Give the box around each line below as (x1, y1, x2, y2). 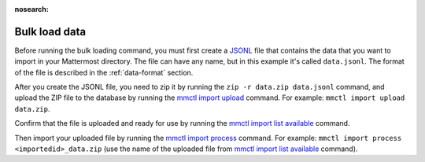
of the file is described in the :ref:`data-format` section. (14, 68, 194, 77)
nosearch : (14, 5, 49, 13)
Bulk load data (14, 24, 87, 39)
